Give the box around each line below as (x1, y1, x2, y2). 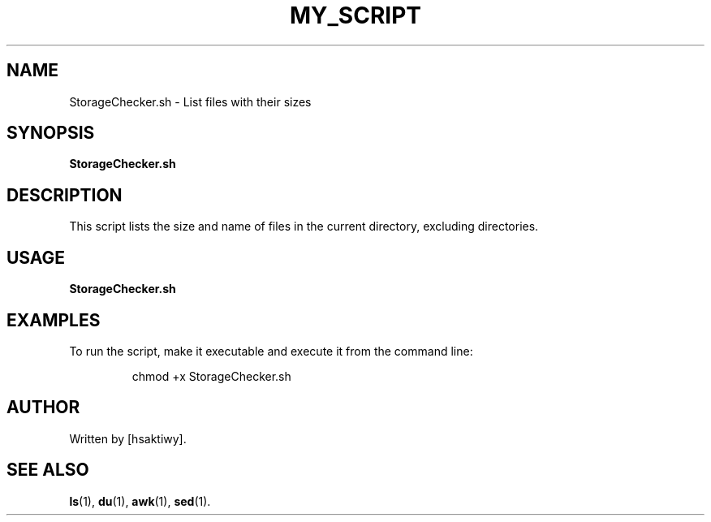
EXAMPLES (6, 309, 101, 330)
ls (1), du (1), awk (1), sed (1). (69, 494, 211, 508)
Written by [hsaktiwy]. (69, 431, 187, 446)
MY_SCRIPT (289, 2, 421, 29)
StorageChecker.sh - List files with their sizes (69, 94, 312, 109)
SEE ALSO (6, 459, 89, 481)
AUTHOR (6, 397, 80, 418)
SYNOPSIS (6, 123, 95, 144)
